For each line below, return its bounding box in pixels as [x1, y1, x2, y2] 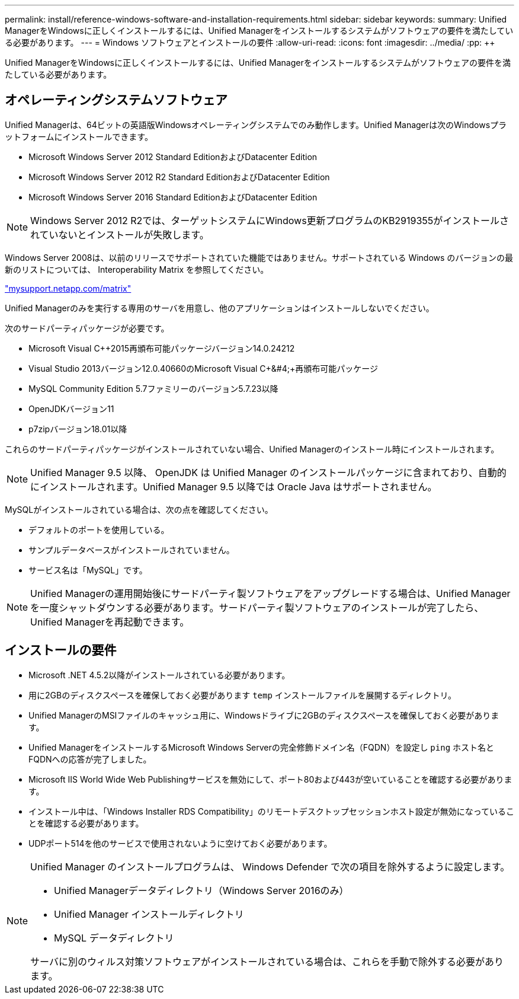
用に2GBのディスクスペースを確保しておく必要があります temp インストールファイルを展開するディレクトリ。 [28, 690, 457, 700]
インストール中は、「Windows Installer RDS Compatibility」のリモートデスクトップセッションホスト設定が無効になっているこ [28, 806, 514, 816]
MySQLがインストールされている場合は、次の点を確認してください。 [5, 504, 273, 515]
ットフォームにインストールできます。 [5, 131, 153, 142]
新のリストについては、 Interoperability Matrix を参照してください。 [5, 264, 269, 275]
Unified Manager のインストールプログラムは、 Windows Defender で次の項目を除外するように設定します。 [30, 860, 510, 873]
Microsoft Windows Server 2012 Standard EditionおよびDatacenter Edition [28, 151, 318, 162]
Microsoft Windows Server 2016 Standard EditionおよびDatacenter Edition [28, 191, 318, 202]
